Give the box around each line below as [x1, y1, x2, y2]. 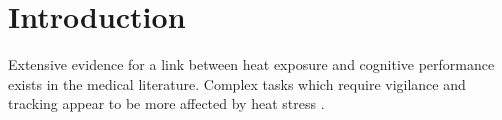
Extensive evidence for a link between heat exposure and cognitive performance [8, 54, 495, 75]
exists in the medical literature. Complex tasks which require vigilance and [8, 73, 466, 94]
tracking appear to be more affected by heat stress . [8, 93, 325, 114]
